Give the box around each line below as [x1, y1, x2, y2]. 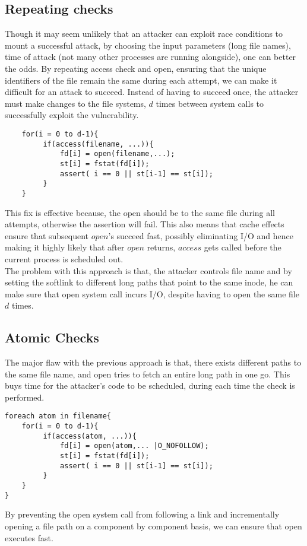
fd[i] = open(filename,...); [60, 150, 175, 158]
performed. [5, 391, 45, 403]
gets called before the [204, 241, 281, 253]
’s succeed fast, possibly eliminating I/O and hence [108, 229, 293, 242]
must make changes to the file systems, [5, 97, 146, 109]
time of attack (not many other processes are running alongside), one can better [5, 50, 296, 63]
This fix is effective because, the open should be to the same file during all [5, 206, 275, 218]
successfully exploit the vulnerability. [5, 109, 139, 121]
